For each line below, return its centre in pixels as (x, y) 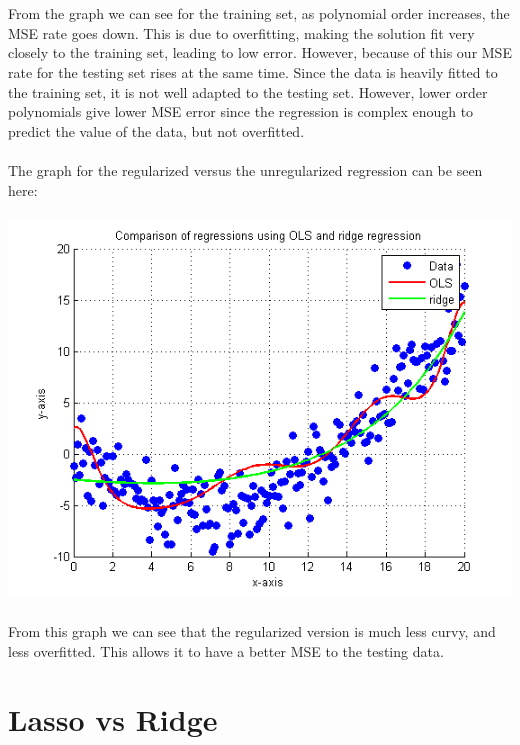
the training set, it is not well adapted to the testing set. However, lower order (248, 91)
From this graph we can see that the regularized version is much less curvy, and (252, 630)
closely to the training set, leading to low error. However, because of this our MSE (260, 52)
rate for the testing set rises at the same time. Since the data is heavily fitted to (253, 71)
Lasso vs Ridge (113, 719)
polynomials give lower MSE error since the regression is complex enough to (241, 111)
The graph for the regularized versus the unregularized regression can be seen (245, 169)
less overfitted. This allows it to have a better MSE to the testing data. (226, 650)
